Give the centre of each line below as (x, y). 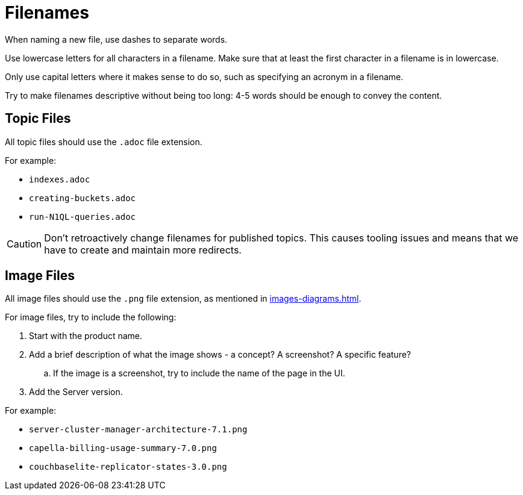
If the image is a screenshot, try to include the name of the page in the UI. (199, 373)
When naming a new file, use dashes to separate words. (116, 39)
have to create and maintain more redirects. (143, 250)
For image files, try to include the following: (91, 317)
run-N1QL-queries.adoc (83, 216)
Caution (24, 244)
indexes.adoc (60, 179)
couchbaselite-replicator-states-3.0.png (128, 467)
